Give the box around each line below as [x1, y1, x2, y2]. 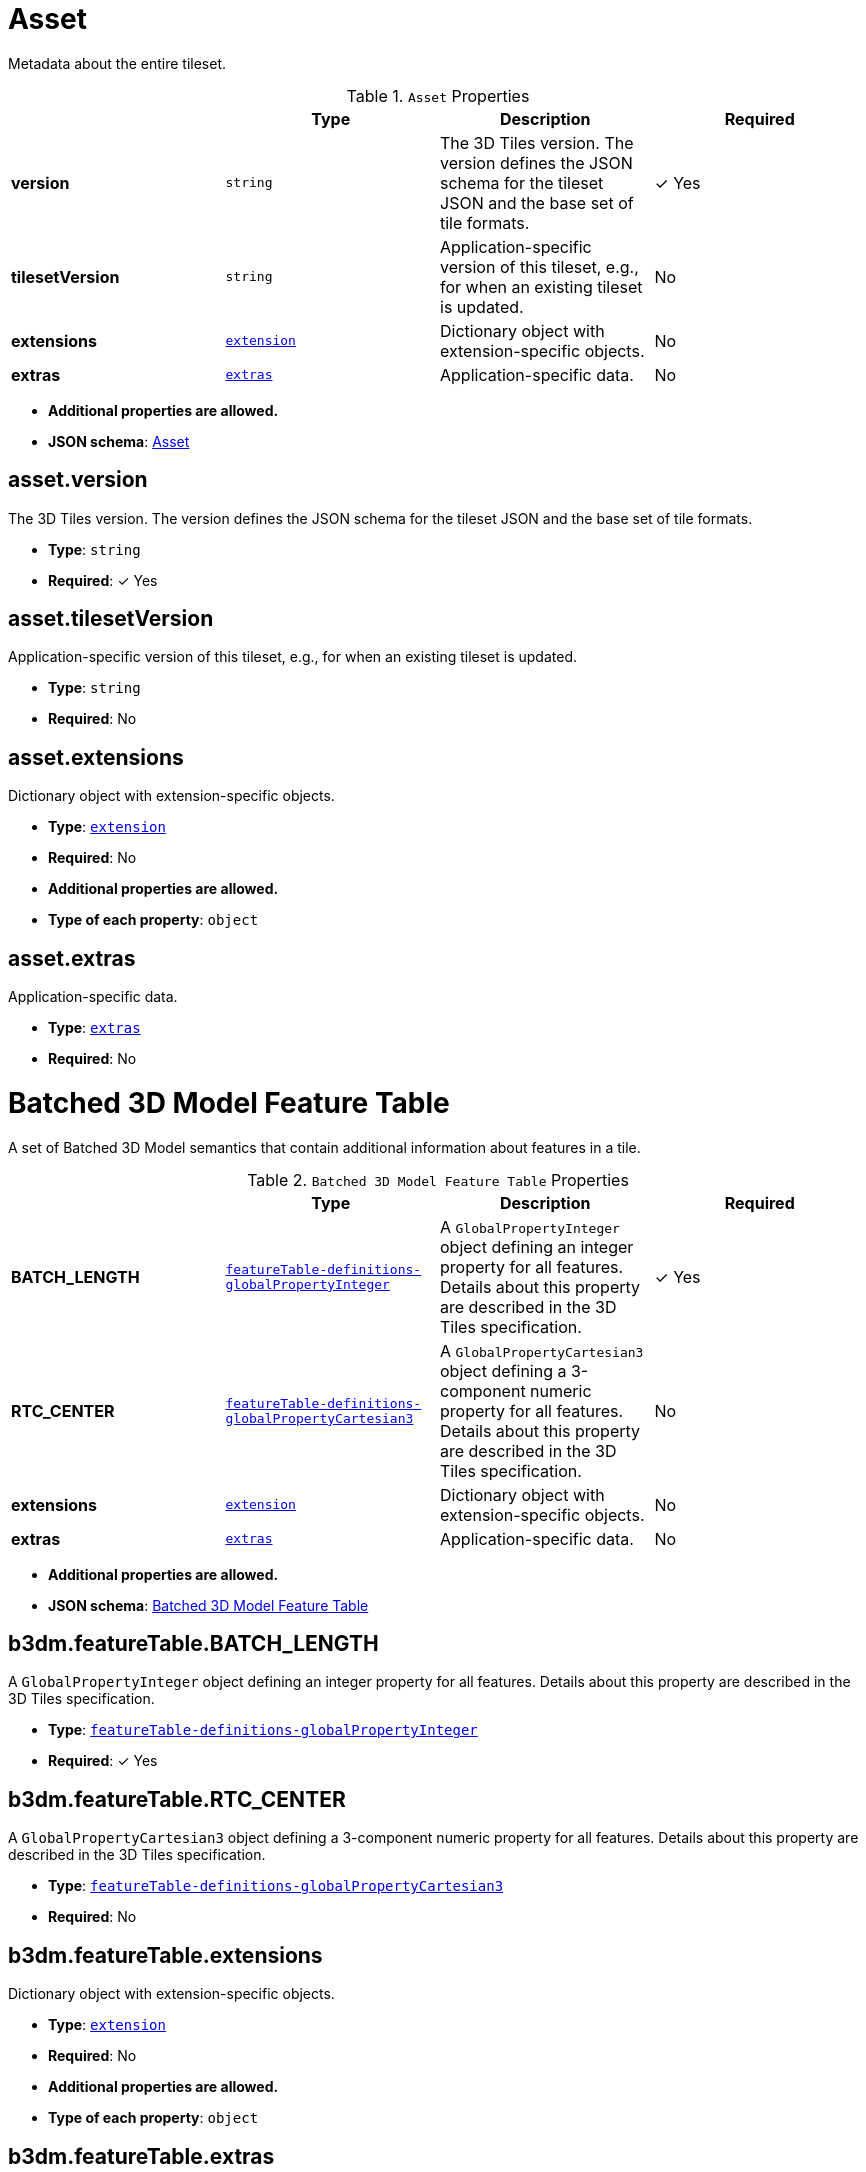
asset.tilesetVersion [8, 606, 214, 632]
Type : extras [48, 1019, 141, 1037]
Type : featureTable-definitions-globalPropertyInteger [48, 1721, 478, 1739]
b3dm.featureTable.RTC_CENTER [8, 1786, 346, 1812]
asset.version [8, 467, 148, 493]
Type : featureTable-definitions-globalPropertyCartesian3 [48, 1877, 504, 1895]
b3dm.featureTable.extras [8, 2143, 275, 2169]
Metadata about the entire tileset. [8, 54, 227, 72]
